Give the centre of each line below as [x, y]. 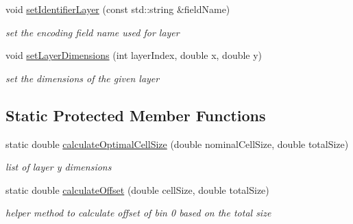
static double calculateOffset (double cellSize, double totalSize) [137, 189]
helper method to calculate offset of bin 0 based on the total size [138, 213]
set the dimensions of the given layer [83, 78]
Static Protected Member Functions [136, 115]
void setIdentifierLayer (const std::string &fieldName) [118, 9]
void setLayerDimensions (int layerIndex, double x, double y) [134, 55]
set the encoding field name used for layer [93, 32]
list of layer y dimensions [59, 167]
